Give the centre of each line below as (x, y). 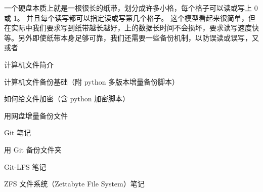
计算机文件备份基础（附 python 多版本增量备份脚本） (92, 81)
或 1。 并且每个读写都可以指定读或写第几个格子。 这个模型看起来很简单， (126, 17)
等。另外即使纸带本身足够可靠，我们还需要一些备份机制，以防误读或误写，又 (131, 37)
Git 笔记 (17, 132)
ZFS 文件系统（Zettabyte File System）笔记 (74, 184)
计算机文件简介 (29, 64)
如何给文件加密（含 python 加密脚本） (67, 99)
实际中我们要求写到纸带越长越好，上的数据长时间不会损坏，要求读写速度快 (135, 28)
